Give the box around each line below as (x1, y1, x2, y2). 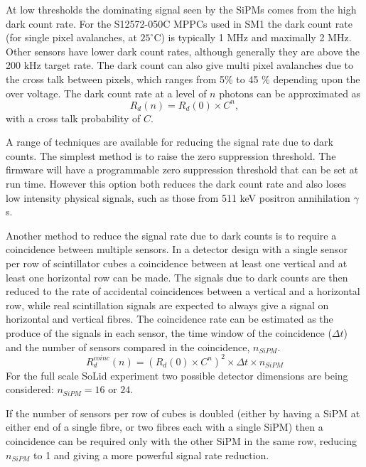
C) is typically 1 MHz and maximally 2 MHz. (154, 30, 352, 45)
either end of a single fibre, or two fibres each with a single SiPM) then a (6, 419, 323, 434)
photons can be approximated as (219, 85, 361, 100)
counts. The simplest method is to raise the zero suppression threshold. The (6, 148, 336, 163)
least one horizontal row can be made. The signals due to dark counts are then (6, 269, 348, 284)
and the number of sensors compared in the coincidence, (6, 339, 250, 354)
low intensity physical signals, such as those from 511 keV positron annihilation (6, 190, 350, 205)
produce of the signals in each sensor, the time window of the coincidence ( (6, 325, 332, 340)
